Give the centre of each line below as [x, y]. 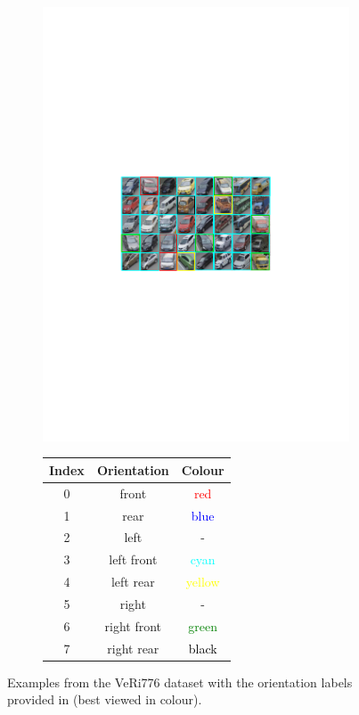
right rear [133, 648]
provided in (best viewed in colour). [105, 699]
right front [133, 625]
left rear [133, 582]
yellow [203, 582]
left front [133, 559]
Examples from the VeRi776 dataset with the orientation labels [180, 682]
